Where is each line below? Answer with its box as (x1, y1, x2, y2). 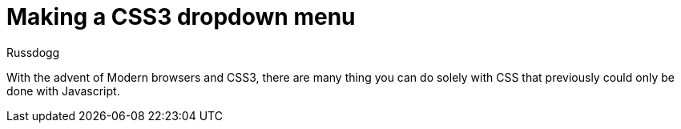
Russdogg (6, 45, 60, 59)
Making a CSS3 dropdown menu (6, 3, 356, 30)
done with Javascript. (6, 83, 120, 98)
